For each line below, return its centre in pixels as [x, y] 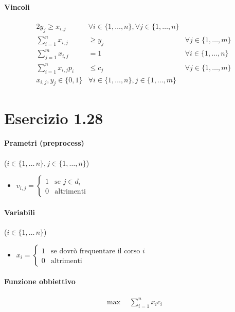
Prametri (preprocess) [44, 143]
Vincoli [17, 6]
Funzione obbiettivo [40, 281]
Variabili [20, 212]
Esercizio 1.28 [54, 118]
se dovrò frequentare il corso [96, 251]
